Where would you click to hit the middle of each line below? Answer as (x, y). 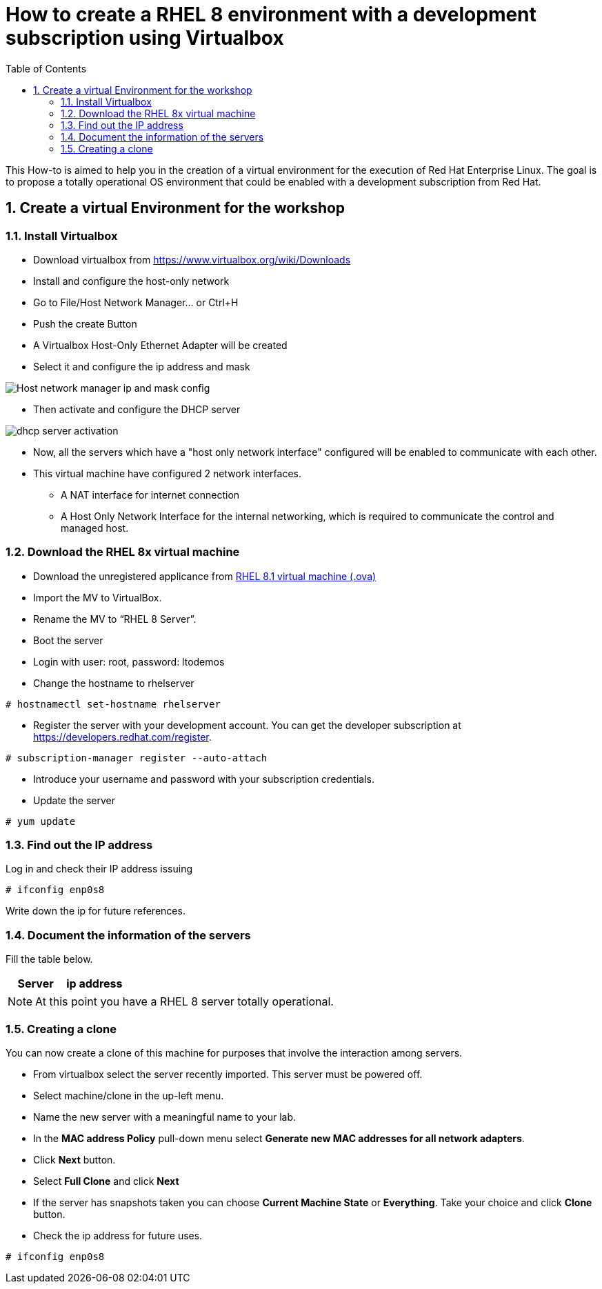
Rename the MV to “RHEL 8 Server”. (115, 619)
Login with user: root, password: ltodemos (129, 661)
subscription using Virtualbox (145, 38)
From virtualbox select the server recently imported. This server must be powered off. (228, 1074)
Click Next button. (74, 1159)
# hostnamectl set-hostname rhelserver (113, 704)
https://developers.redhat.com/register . (122, 737)
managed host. (95, 528)
